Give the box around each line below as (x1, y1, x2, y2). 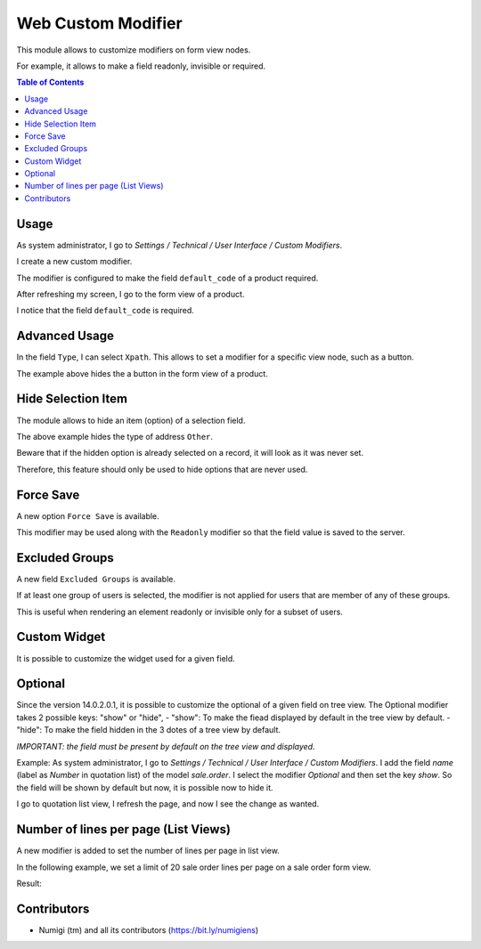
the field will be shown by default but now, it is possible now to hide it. (16, 782, 273, 792)
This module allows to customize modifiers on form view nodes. (16, 45, 251, 55)
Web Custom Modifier (16, 13, 183, 33)
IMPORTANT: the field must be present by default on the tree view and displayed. (16, 741, 315, 751)
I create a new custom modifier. (16, 256, 133, 267)
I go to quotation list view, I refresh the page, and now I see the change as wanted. (16, 799, 320, 809)
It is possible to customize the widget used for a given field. (16, 653, 235, 663)
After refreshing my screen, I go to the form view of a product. (16, 288, 245, 299)
